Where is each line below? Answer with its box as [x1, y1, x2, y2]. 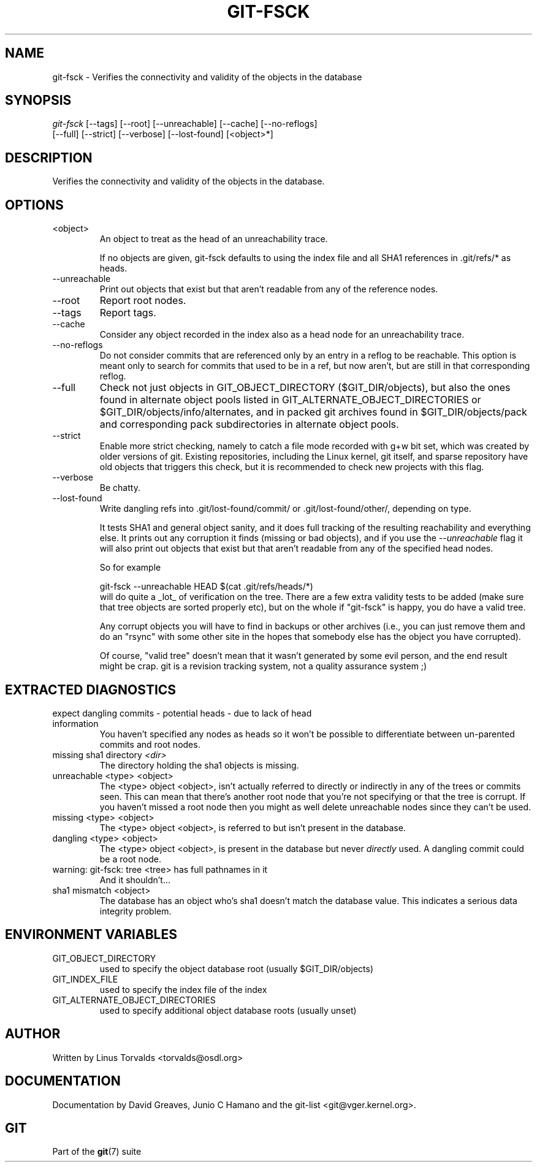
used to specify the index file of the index [99, 984, 267, 995]
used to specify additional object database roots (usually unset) [99, 1005, 357, 1016]
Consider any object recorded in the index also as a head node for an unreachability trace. [99, 329, 465, 340]
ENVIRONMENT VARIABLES [5, 927, 177, 943]
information [52, 718, 99, 729]
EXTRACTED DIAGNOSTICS [5, 682, 177, 698]
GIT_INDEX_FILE [52, 973, 118, 984]
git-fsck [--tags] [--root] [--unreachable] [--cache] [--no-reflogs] [52, 118, 318, 129]
